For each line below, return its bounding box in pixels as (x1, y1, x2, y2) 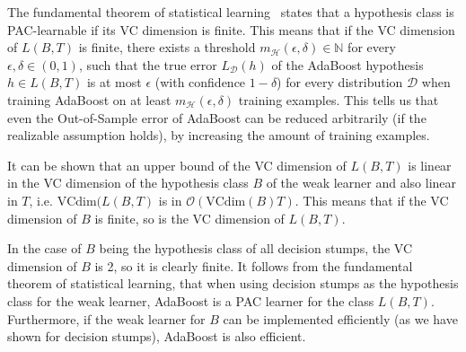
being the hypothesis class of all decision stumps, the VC (99, 239, 413, 258)
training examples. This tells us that (238, 90, 439, 109)
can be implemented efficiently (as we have (223, 309, 458, 328)
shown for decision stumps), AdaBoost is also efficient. (7, 327, 306, 346)
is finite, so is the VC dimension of (94, 208, 285, 227)
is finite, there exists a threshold (78, 38, 256, 57)
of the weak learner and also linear (266, 173, 457, 192)
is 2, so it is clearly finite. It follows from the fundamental (94, 256, 413, 275)
